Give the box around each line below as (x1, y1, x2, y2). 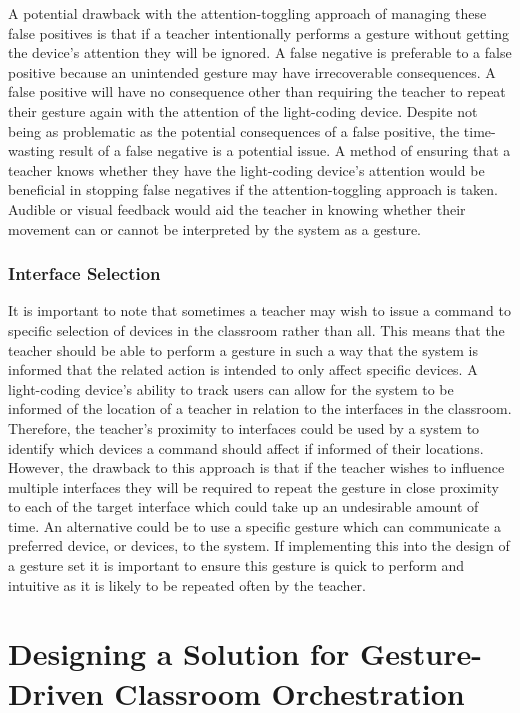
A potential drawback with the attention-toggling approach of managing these (8, 3, 487, 23)
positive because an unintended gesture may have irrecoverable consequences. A (8, 61, 496, 82)
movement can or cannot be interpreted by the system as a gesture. (8, 218, 422, 239)
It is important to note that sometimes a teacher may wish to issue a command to (8, 300, 511, 321)
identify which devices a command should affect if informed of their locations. (8, 437, 484, 458)
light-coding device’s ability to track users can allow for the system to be (8, 378, 454, 399)
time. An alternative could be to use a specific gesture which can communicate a (8, 515, 501, 536)
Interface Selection (8, 261, 161, 286)
